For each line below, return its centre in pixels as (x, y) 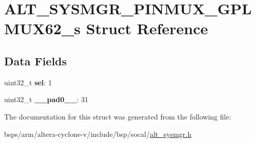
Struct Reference (147, 28)
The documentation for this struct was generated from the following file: (118, 116)
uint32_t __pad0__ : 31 (46, 99)
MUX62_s (42, 28)
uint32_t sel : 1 (28, 82)
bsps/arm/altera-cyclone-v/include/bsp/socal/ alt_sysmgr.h (98, 134)
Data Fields (36, 61)
